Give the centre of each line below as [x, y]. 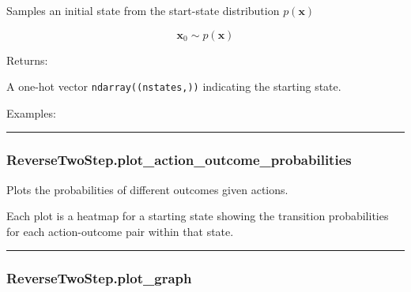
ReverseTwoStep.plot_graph [99, 278]
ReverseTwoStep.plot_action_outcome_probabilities [179, 160]
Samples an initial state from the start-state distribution [143, 10]
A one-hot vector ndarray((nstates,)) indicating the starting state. [174, 86]
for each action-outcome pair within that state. [120, 231]
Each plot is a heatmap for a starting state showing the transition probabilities [198, 216]
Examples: [31, 112]
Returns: [27, 60]
